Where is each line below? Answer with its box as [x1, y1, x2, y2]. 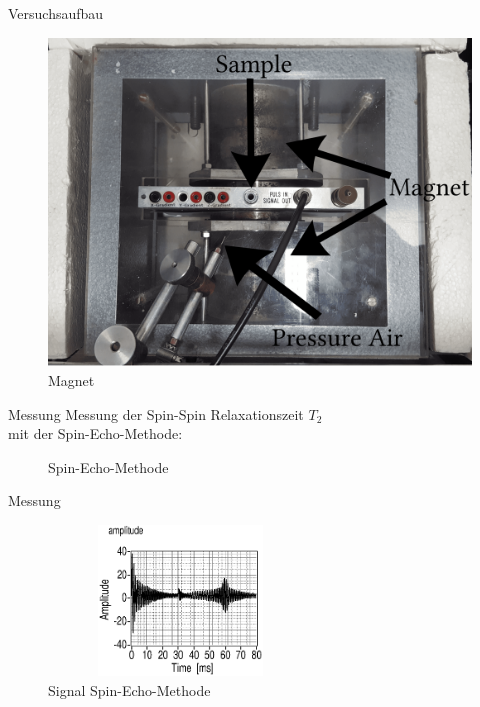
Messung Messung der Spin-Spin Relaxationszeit [8, 403, 304, 424]
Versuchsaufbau [8, 3, 104, 23]
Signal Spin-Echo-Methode [48, 679, 211, 700]
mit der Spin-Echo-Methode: [8, 423, 183, 444]
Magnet [48, 369, 95, 390]
